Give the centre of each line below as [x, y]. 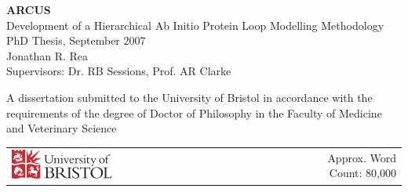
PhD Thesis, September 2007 [76, 40]
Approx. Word [362, 157]
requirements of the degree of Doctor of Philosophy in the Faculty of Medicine [194, 112]
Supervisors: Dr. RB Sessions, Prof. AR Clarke [119, 71]
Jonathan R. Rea [47, 55]
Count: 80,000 [362, 173]
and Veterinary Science [62, 128]
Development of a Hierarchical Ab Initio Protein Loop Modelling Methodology [195, 25]
